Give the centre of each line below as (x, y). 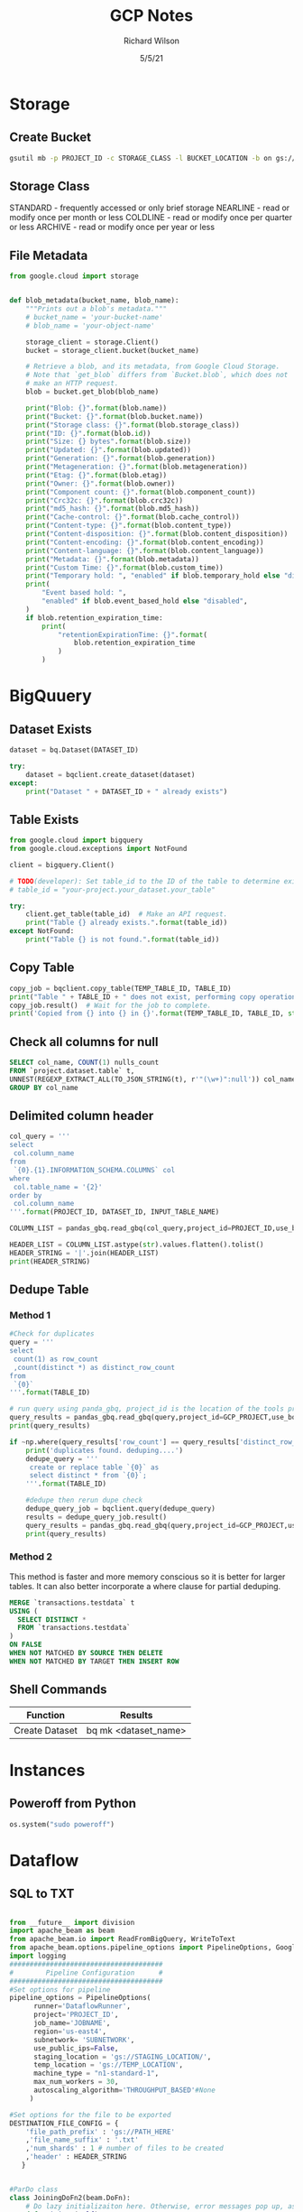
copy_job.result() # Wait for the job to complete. (110, 1005)
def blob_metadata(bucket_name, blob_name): (94, 301)
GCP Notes (151, 16)
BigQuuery (50, 696)
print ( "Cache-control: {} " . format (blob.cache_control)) (133, 517)
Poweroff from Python (73, 1804)
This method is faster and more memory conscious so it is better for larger (147, 1577)
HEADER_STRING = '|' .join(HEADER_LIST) (84, 1253)
